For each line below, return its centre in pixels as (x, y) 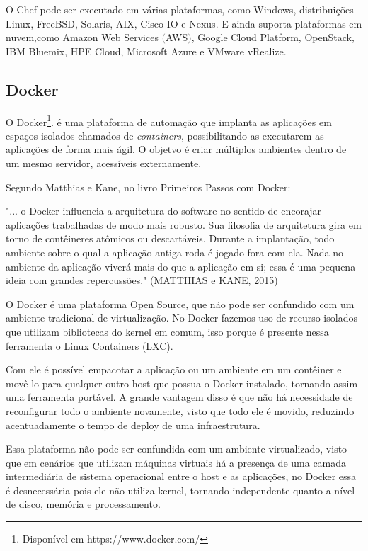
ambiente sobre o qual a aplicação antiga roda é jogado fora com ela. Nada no (174, 252)
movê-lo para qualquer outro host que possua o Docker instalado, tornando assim (182, 383)
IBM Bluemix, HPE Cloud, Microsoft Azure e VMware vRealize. (146, 51)
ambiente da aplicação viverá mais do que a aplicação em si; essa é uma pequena (181, 266)
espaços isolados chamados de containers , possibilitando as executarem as (165, 135)
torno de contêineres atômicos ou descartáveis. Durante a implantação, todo (170, 238)
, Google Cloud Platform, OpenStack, (273, 37)
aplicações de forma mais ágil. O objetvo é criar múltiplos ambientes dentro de (176, 149)
